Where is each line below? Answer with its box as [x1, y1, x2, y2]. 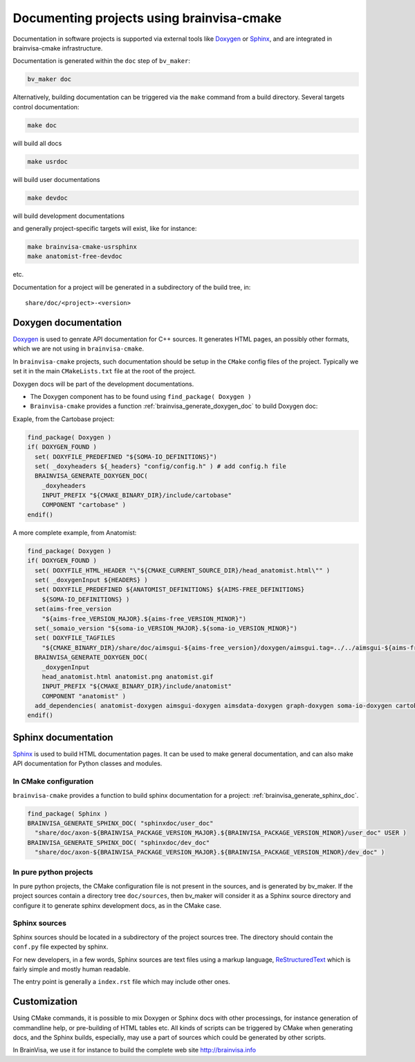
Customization [12, 996, 78, 1007]
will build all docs [12, 139, 62, 147]
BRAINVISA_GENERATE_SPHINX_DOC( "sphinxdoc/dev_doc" [27, 839, 210, 846]
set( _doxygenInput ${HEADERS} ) [35, 576, 148, 584]
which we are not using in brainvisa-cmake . [12, 344, 145, 353]
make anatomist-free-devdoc [27, 252, 122, 261]
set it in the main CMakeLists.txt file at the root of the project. [12, 367, 196, 375]
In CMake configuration [12, 776, 94, 786]
